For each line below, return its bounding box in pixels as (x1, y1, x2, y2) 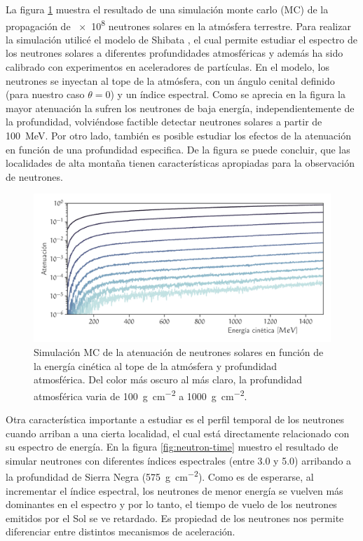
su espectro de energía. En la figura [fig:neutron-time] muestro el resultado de (6, 439, 338, 454)
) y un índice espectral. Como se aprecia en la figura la (110, 87, 345, 102)
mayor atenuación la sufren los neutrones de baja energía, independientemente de (6, 100, 355, 115)
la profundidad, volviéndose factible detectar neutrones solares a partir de (6, 114, 322, 129)
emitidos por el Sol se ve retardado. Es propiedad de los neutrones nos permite (6, 510, 344, 525)
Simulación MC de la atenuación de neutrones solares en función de (34, 344, 324, 359)
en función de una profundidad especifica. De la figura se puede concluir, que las (6, 142, 350, 156)
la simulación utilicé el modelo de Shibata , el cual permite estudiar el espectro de (6, 32, 357, 46)
